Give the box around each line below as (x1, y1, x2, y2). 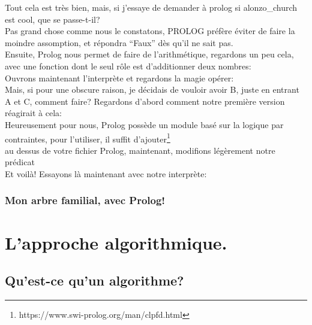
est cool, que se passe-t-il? (5, 13, 100, 25)
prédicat (5, 156, 35, 168)
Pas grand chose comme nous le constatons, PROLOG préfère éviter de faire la (5, 25, 295, 37)
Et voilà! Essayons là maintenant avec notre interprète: (5, 167, 207, 180)
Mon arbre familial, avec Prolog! (5, 193, 166, 208)
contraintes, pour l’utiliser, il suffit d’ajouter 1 (5, 130, 170, 145)
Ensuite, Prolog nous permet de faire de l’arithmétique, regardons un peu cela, (5, 48, 294, 60)
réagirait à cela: (5, 107, 62, 119)
